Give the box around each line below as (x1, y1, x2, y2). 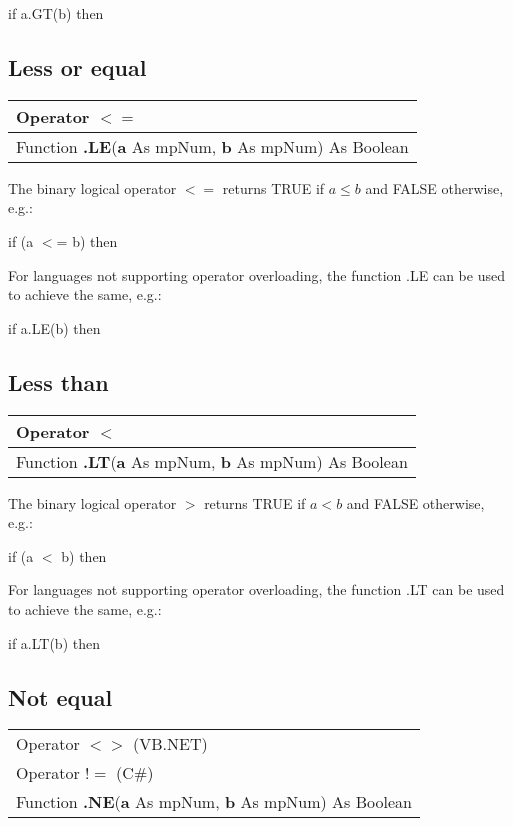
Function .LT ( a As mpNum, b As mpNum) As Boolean (16, 449, 408, 473)
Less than (8, 366, 109, 397)
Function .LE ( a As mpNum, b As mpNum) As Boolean (16, 134, 409, 158)
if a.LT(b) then (8, 632, 100, 653)
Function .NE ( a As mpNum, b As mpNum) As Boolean (16, 790, 412, 814)
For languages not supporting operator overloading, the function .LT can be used (8, 579, 505, 600)
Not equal (8, 681, 113, 712)
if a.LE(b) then (8, 317, 101, 338)
